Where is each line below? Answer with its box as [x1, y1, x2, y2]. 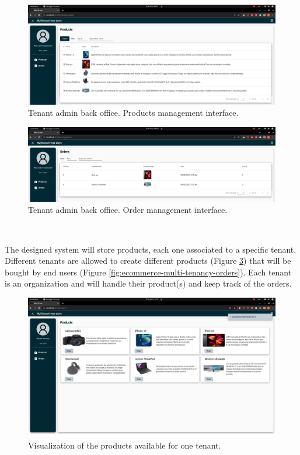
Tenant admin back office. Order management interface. [28, 204, 228, 216]
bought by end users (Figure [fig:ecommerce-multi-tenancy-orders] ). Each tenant [5, 266, 292, 278]
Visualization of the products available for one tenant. [28, 439, 221, 451]
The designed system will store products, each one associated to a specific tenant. [5, 243, 296, 255]
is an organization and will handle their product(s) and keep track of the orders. [5, 277, 292, 289]
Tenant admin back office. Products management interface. [28, 106, 239, 119]
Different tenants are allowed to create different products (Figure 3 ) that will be [5, 254, 291, 267]
